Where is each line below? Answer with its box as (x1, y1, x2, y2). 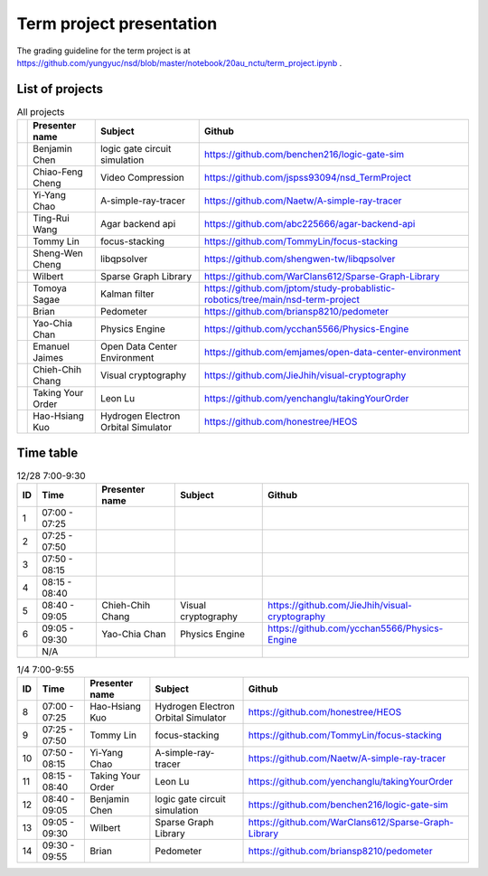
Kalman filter (99, 287, 155, 300)
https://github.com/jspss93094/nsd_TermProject (203, 172, 411, 184)
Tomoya (33, 282, 68, 295)
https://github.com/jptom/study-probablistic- (203, 282, 396, 295)
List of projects (16, 81, 104, 97)
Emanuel (33, 340, 70, 353)
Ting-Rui (33, 212, 70, 225)
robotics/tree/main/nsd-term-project (203, 294, 361, 306)
